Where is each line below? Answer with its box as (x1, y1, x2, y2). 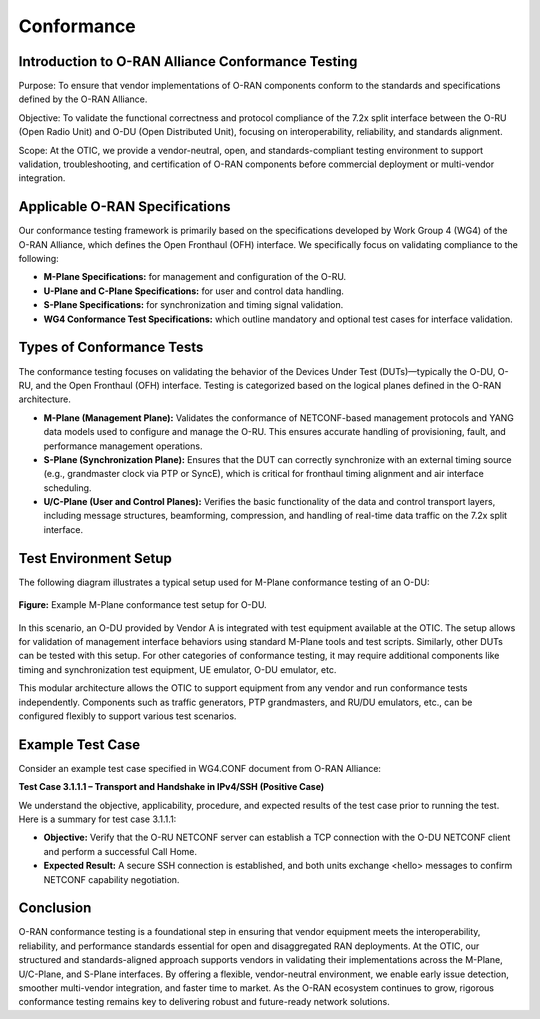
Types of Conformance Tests (18, 339, 204, 356)
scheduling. (43, 481, 92, 494)
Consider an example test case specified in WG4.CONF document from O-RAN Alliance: (18, 762, 382, 774)
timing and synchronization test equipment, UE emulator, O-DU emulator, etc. (18, 663, 337, 675)
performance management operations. (43, 440, 203, 452)
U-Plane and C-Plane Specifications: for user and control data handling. (43, 285, 345, 297)
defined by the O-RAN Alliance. (18, 93, 148, 105)
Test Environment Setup (18, 550, 172, 567)
